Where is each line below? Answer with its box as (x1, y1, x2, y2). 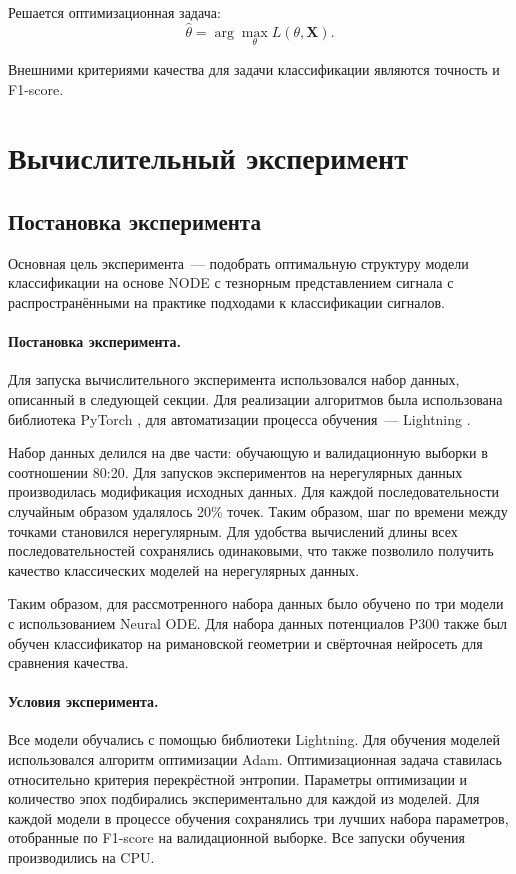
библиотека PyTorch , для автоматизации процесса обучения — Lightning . (8, 408, 471, 429)
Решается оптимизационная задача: (8, 2, 221, 22)
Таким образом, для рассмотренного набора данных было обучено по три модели (8, 593, 504, 614)
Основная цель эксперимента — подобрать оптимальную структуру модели (8, 252, 469, 273)
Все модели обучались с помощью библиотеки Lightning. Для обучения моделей (8, 729, 501, 750)
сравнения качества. (8, 652, 129, 673)
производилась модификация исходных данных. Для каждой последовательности (8, 481, 500, 502)
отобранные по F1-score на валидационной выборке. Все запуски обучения (8, 827, 465, 848)
